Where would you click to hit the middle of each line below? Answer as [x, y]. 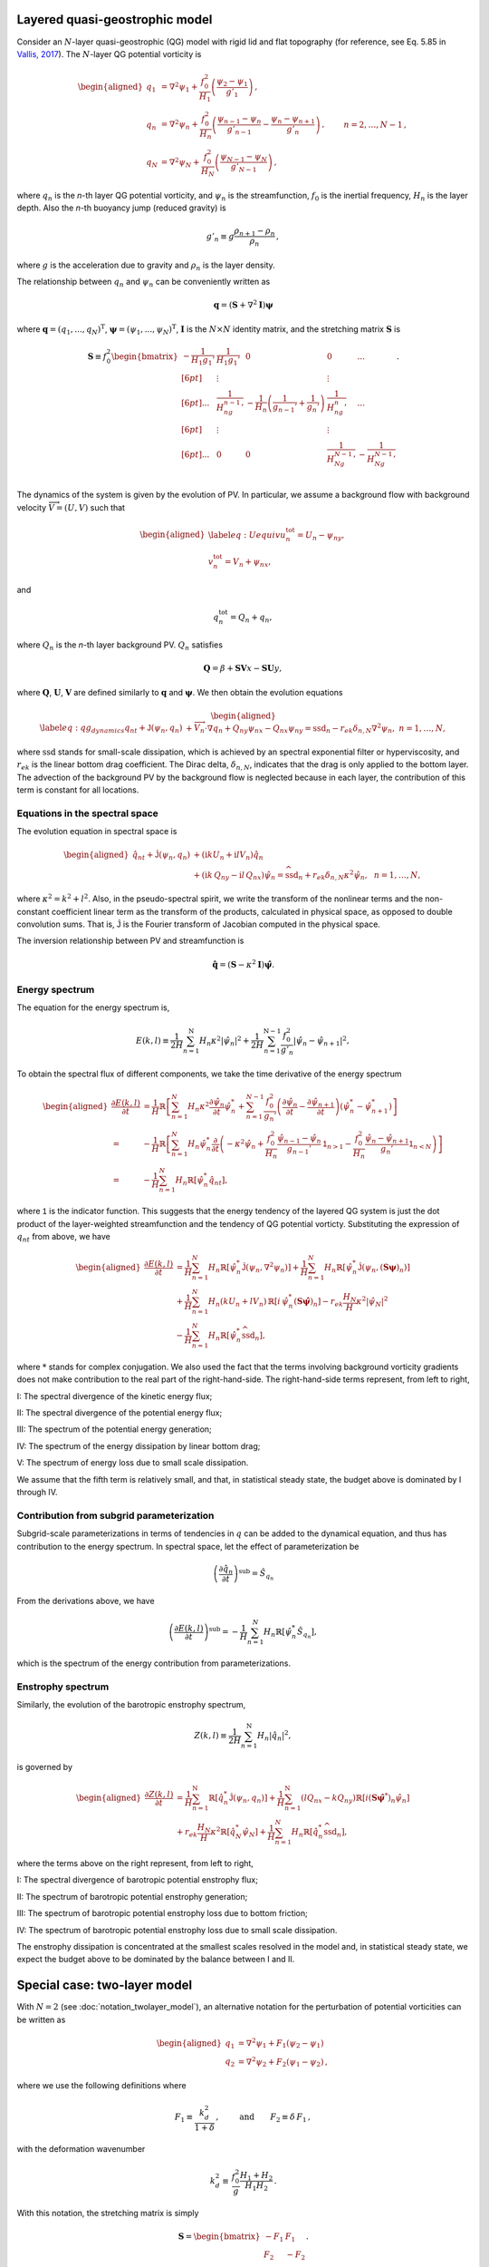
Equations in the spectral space [87, 813]
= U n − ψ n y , [321, 536]
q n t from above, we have [63, 1238]
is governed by [44, 1767]
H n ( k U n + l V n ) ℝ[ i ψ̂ [249, 1303]
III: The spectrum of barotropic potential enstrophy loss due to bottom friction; [162, 1913]
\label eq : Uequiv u [247, 535]
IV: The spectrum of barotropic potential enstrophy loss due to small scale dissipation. [177, 1930]
